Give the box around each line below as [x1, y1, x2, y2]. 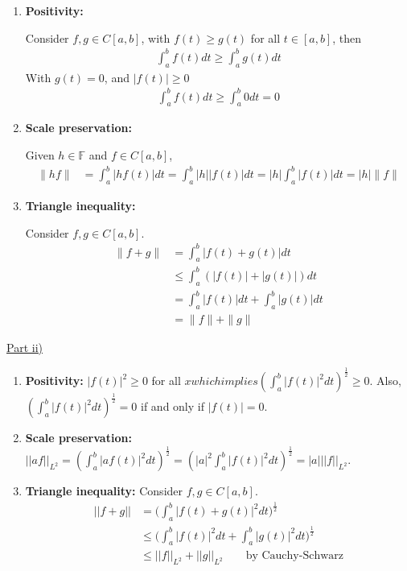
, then [332, 29, 362, 46]
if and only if [141, 398, 204, 415]
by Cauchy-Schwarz [245, 550, 344, 562]
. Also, [369, 372, 401, 389]
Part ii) [6, 339, 43, 356]
